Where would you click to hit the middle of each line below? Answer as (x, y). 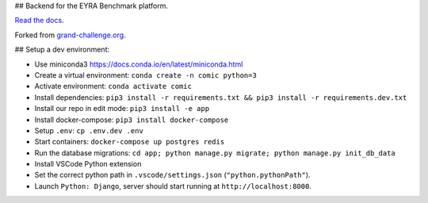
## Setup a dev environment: (62, 50)
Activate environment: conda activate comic (113, 86)
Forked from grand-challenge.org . (70, 35)
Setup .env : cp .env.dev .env (89, 130)
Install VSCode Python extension (88, 164)
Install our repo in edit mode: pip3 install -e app (122, 109)
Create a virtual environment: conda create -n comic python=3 (145, 75)
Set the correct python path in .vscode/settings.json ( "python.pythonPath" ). (172, 175)
